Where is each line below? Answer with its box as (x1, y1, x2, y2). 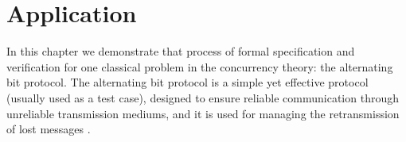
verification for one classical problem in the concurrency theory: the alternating (6, 58, 393, 75)
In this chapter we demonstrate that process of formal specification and (6, 43, 355, 59)
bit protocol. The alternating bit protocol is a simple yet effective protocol (6, 74, 369, 90)
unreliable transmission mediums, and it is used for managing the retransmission (6, 105, 400, 121)
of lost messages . (6, 121, 91, 137)
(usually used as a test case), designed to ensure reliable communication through (6, 89, 399, 106)
